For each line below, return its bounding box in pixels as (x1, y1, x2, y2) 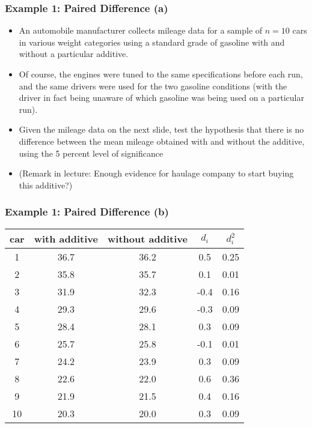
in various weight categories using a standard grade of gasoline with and (19, 35, 285, 48)
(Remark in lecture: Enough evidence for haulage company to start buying (19, 167, 294, 179)
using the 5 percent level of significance (19, 146, 164, 159)
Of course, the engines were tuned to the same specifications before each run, (19, 68, 303, 80)
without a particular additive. (19, 47, 129, 60)
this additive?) (19, 178, 73, 191)
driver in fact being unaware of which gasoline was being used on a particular (19, 91, 304, 104)
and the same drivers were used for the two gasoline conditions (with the (19, 79, 287, 92)
